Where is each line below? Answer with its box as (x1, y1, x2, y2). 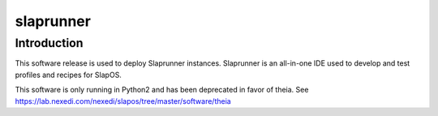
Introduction (15, 36, 84, 50)
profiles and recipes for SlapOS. (15, 70, 122, 79)
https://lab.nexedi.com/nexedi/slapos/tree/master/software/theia (15, 96, 231, 105)
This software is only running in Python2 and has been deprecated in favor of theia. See (15, 85, 309, 95)
